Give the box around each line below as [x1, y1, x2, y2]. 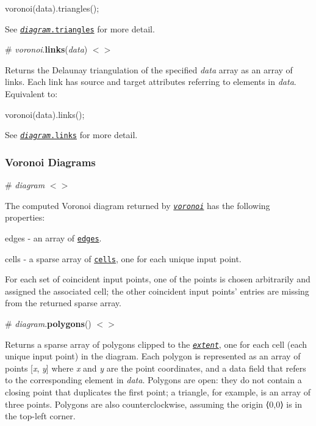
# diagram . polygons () [5, 317, 92, 330]
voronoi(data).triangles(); [5, 2, 99, 14]
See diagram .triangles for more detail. [5, 22, 155, 35]
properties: [5, 211, 45, 224]
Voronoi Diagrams [5, 154, 96, 169]
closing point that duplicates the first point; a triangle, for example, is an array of [5, 386, 311, 398]
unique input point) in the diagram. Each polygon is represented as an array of [5, 350, 301, 362]
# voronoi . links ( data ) [5, 43, 88, 56]
